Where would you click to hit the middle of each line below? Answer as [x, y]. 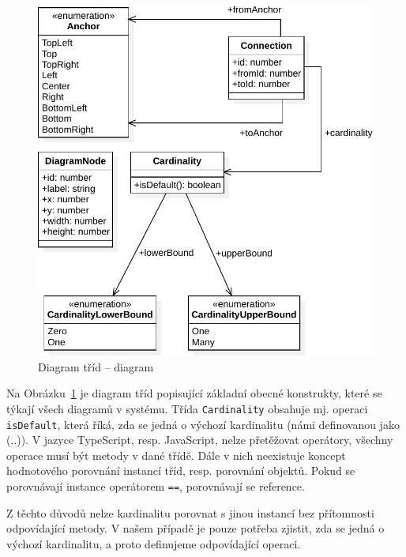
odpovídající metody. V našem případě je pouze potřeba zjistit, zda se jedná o [195, 528]
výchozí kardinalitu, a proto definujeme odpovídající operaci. [154, 543]
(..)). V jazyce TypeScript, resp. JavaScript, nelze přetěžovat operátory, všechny [200, 440]
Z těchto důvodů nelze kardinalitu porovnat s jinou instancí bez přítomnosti [190, 512]
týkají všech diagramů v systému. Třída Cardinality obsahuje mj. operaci [187, 408]
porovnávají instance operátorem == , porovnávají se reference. [156, 485]
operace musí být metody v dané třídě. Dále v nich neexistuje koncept [176, 455]
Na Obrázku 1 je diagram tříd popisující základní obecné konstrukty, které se [194, 393]
